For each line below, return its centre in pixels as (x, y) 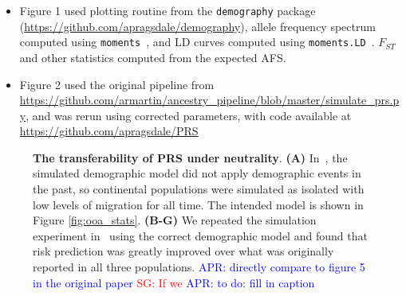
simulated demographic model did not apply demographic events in (197, 173)
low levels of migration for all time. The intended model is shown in (198, 204)
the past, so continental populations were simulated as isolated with (199, 189)
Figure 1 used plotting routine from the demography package (168, 10)
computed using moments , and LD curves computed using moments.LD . (197, 42)
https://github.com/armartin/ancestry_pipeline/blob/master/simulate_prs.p (209, 100)
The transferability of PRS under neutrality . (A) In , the (190, 157)
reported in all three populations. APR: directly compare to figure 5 (199, 267)
